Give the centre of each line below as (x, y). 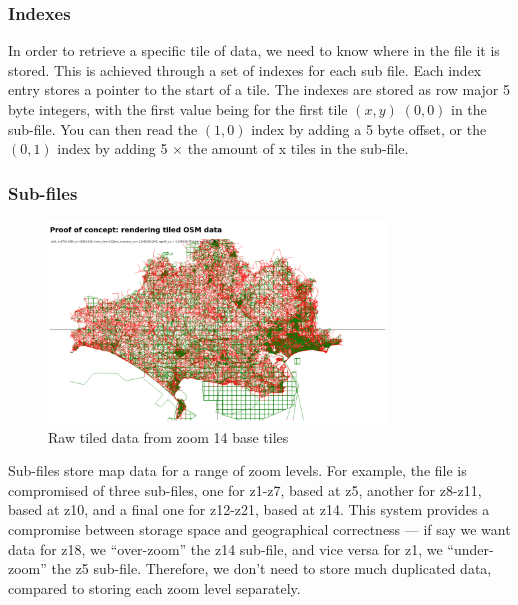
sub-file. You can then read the (103, 128)
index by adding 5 (112, 148)
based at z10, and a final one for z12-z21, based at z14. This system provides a (249, 509)
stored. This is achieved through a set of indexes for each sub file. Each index (245, 69)
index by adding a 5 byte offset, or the (369, 128)
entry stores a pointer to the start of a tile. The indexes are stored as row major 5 (259, 89)
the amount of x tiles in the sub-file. (298, 148)
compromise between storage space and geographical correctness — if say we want (259, 529)
